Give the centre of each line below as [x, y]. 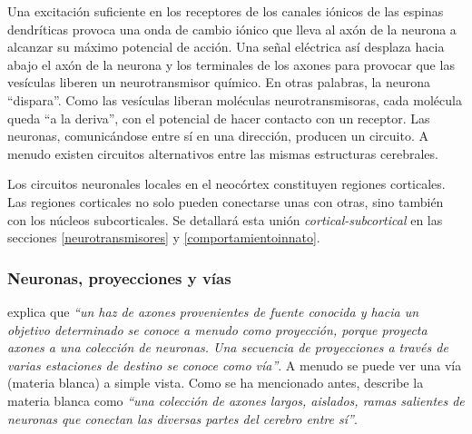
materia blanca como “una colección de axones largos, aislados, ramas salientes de [236, 400]
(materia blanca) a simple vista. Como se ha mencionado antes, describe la [216, 383]
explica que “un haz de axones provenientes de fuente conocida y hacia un [213, 311]
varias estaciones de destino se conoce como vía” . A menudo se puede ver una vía [235, 365]
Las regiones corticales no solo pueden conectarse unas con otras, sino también [226, 201]
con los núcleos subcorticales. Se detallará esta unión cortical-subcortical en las [225, 219]
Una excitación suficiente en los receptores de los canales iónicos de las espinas [226, 11]
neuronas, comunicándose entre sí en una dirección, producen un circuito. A [218, 136]
